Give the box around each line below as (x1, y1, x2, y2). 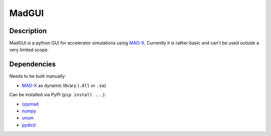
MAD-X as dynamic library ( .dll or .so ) (22, 82, 106, 88)
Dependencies (9, 60, 56, 69)
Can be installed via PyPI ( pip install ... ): (9, 92, 106, 98)
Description (9, 27, 47, 35)
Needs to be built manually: (9, 73, 66, 79)
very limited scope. (9, 47, 49, 53)
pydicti (22, 122, 36, 128)
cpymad (22, 101, 39, 107)
